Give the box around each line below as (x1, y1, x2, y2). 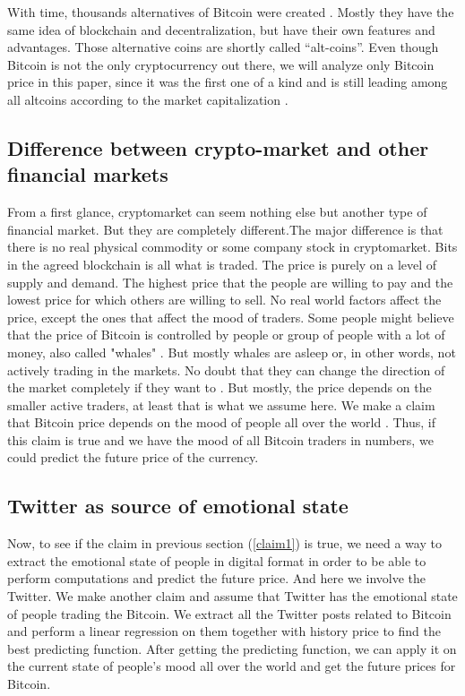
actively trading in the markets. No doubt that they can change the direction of (7, 360, 445, 379)
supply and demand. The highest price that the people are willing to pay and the (7, 272, 453, 291)
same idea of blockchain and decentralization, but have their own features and (7, 20, 435, 39)
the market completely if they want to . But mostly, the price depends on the (7, 378, 432, 397)
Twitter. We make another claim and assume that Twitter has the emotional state (7, 587, 458, 606)
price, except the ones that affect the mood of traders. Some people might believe (7, 307, 454, 326)
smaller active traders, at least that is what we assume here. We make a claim (7, 395, 435, 414)
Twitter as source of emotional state (7, 492, 349, 520)
